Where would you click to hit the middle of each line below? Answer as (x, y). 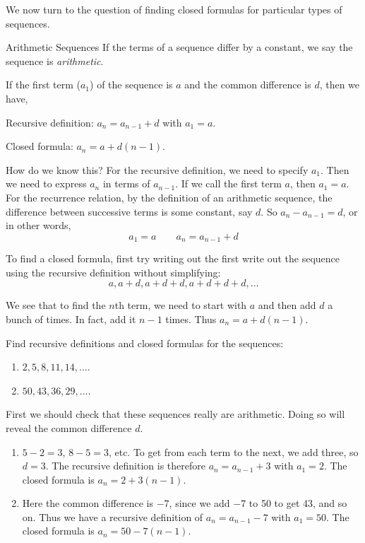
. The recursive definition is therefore (125, 466)
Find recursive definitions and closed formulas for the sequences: (145, 343)
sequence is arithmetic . (55, 60)
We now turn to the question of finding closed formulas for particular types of (174, 9)
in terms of (126, 183)
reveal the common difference (69, 427)
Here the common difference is (88, 503)
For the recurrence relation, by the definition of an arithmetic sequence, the (169, 197)
